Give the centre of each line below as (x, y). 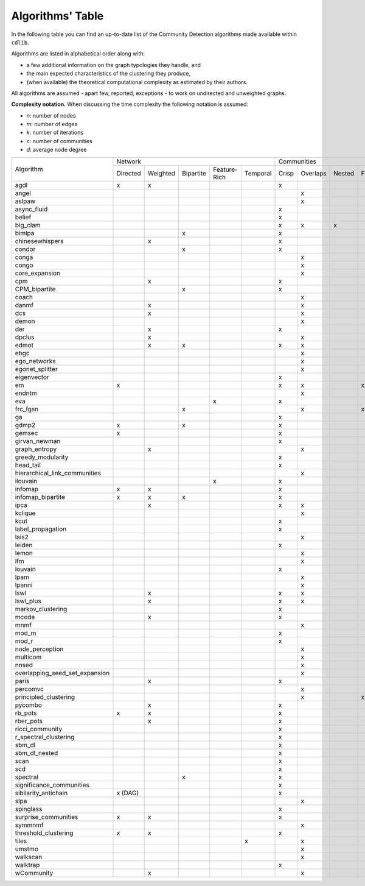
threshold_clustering (44, 833)
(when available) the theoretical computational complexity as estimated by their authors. (137, 82)
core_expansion (38, 273)
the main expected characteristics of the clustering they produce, (109, 74)
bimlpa (25, 233)
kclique (25, 513)
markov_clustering (41, 609)
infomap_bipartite (40, 497)
